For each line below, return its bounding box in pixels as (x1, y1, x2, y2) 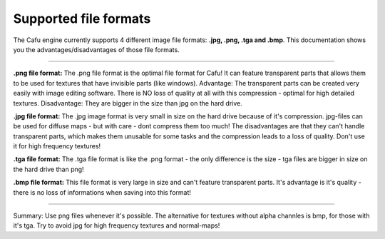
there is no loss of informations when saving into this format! (13, 188, 192, 196)
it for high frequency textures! (13, 142, 101, 151)
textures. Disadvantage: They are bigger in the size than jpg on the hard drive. (13, 98, 242, 107)
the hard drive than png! (13, 165, 85, 173)
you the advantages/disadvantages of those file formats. (13, 45, 180, 54)
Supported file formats (13, 11, 151, 26)
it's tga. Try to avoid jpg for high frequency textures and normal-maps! (13, 221, 220, 230)
